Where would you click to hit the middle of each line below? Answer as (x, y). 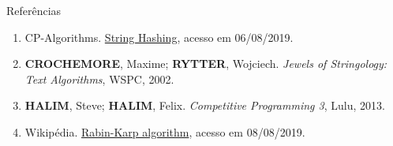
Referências (34, 10)
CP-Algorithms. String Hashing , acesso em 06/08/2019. (159, 37)
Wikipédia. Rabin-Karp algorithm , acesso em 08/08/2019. (165, 131)
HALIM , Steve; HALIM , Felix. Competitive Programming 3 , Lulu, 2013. (205, 105)
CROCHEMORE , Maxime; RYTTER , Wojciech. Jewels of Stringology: (206, 64)
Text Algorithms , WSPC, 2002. (99, 79)
